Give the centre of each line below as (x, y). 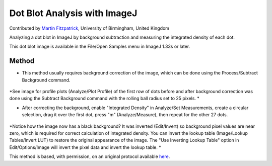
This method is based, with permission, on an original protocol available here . (90, 156)
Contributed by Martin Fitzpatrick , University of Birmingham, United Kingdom (89, 28)
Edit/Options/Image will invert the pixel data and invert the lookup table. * (85, 147)
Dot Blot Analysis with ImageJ (73, 13)
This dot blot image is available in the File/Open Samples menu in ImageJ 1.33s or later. (100, 47)
